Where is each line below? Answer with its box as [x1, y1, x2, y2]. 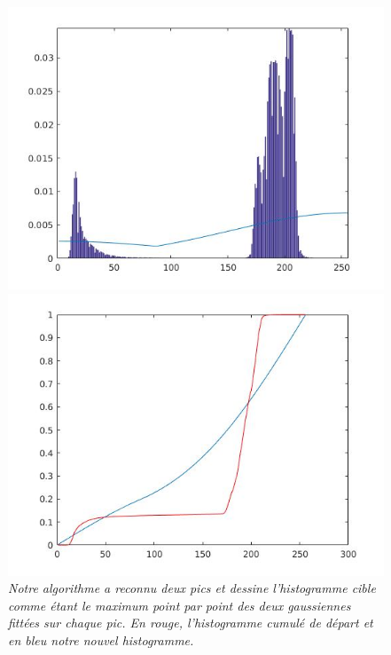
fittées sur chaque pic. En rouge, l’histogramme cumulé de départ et [8, 613, 373, 632]
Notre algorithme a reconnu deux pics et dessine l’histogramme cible [8, 579, 376, 597]
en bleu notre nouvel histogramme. [8, 630, 194, 649]
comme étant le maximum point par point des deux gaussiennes [8, 596, 351, 614]
